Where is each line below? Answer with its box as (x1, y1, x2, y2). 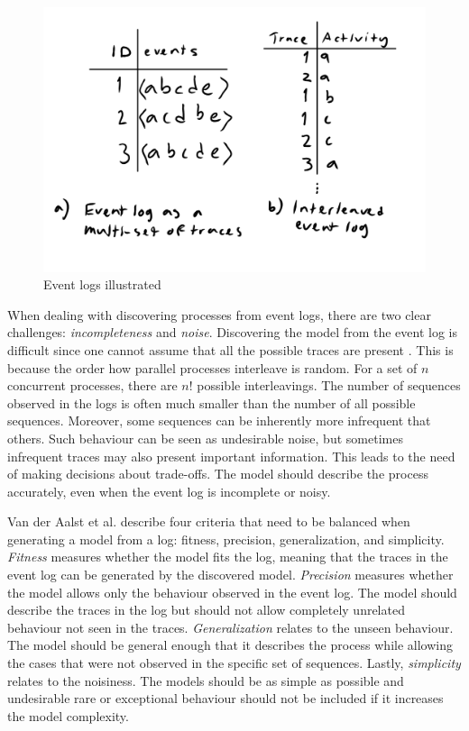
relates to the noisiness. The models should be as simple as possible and (7, 671, 404, 690)
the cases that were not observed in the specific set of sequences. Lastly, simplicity (7, 653, 461, 672)
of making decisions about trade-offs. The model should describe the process (7, 464, 428, 483)
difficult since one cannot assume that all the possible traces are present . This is (7, 340, 454, 359)
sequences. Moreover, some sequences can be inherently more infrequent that (7, 411, 431, 430)
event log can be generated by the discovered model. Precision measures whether (7, 565, 454, 584)
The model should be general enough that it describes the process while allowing (7, 635, 453, 654)
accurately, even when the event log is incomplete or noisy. (7, 481, 331, 500)
